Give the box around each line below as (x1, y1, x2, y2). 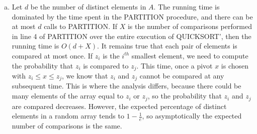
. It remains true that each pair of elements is (97, 40, 237, 51)
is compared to (83, 60, 129, 70)
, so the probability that (147, 90, 222, 101)
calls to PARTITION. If (44, 21, 118, 31)
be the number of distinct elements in (30, 1, 146, 11)
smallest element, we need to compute (131, 50, 248, 60)
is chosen (221, 60, 249, 70)
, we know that (62, 70, 108, 81)
